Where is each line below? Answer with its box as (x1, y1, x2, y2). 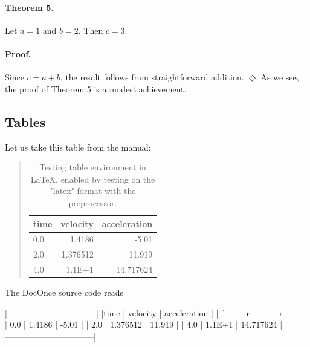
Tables (5, 112, 46, 131)
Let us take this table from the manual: (5, 140, 151, 153)
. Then (78, 24, 103, 36)
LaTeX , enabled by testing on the (30, 172, 155, 185)
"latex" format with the (50, 184, 136, 197)
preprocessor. (68, 196, 117, 209)
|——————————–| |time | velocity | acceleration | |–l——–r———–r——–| (5, 306, 306, 319)
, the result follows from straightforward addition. (60, 71, 244, 83)
